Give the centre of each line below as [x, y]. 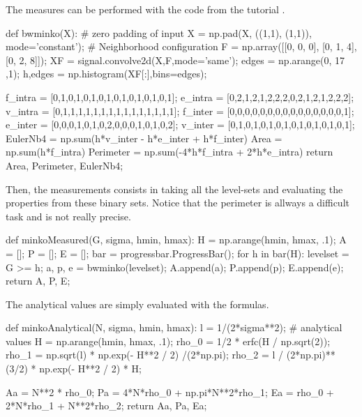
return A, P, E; [38, 281]
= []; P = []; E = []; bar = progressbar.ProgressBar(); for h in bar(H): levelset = [178, 253]
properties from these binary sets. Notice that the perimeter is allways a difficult [178, 203]
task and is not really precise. [68, 216]
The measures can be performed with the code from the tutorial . [145, 9]
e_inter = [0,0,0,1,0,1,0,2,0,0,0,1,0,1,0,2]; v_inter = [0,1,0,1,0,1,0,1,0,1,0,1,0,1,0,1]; [180, 124]
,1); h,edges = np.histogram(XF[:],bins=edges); [106, 74]
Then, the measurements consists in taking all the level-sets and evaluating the [174, 189]
